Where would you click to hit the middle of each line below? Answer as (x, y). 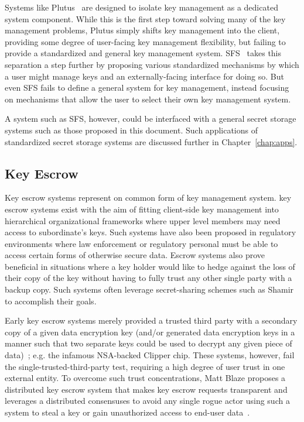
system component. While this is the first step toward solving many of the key (145, 18)
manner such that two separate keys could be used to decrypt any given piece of (148, 343)
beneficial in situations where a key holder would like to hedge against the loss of (150, 266)
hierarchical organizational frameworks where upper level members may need (143, 220)
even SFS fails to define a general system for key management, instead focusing (147, 88)
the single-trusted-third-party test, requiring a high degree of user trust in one (145, 366)
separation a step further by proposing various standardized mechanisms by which (152, 64)
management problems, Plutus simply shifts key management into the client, (142, 30)
